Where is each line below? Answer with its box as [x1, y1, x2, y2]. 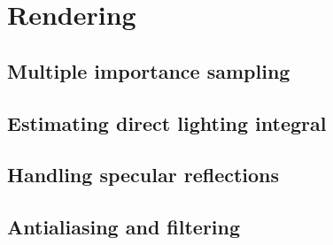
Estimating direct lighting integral [7, 109, 327, 136]
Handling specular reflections [7, 161, 280, 188]
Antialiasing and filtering [7, 213, 241, 241]
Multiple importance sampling [7, 57, 290, 84]
